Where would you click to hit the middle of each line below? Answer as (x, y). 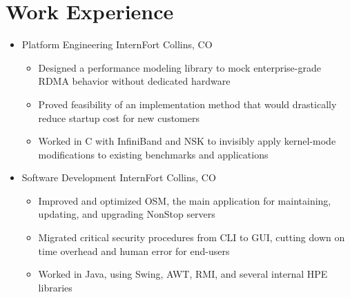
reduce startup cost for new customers (119, 117)
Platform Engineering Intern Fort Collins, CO (117, 44)
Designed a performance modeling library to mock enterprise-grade (179, 67)
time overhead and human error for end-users (134, 250)
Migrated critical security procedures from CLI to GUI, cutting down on (192, 237)
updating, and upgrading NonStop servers (127, 214)
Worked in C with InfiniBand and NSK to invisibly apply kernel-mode (187, 141)
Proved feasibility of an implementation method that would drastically (187, 104)
